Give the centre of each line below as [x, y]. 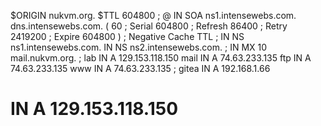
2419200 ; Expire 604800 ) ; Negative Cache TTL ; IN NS [127, 36]
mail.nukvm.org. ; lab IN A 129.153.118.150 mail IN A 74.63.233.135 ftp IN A [161, 58]
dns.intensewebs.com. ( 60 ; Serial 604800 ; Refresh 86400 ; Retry [149, 26]
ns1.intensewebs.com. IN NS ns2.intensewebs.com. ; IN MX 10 [139, 47]
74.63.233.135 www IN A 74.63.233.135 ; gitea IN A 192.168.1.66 [140, 68]
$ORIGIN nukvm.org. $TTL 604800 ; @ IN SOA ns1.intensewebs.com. [153, 15]
